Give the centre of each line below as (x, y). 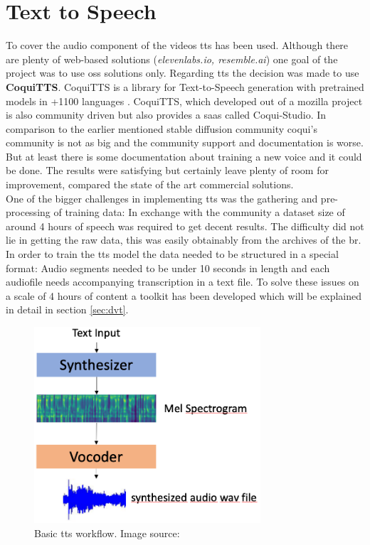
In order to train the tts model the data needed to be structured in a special (172, 254)
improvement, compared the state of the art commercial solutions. (150, 184)
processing (28, 212)
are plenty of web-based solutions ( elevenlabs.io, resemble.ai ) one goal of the (172, 59)
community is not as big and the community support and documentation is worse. (185, 142)
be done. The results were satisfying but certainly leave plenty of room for (167, 170)
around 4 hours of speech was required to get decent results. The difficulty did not (185, 226)
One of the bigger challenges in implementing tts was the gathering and (162, 198)
